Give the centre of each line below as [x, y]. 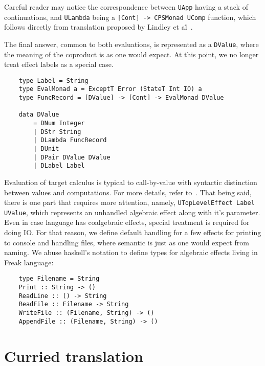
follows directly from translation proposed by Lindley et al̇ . [98, 27]
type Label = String [53, 81]
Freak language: [29, 262]
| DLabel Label [59, 166]
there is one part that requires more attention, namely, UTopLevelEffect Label [129, 202]
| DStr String [57, 132]
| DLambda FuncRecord [70, 140]
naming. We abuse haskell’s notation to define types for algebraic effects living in [131, 252]
